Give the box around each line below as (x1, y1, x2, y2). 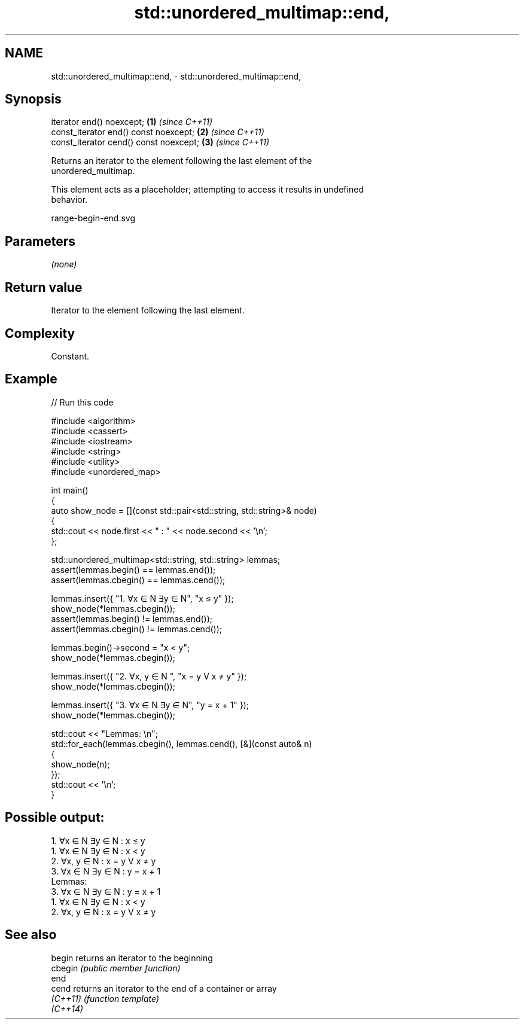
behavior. (51, 194, 88, 205)
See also (5, 927, 57, 943)
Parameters (5, 233, 75, 249)
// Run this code (51, 397, 114, 407)
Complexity (5, 325, 75, 341)
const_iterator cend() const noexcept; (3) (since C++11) (51, 137, 270, 148)
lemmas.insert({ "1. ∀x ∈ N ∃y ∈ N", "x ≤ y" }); (51, 593, 234, 604)
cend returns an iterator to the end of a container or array (51, 983, 277, 993)
